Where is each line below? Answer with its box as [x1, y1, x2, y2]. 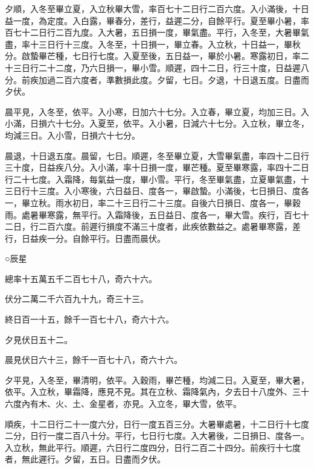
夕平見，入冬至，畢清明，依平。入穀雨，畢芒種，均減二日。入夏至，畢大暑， [5, 373, 309, 386]
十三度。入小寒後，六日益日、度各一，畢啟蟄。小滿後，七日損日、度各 [30, 184, 309, 197]
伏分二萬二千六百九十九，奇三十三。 [5, 292, 149, 305]
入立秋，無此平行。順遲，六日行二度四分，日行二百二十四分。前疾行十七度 [5, 441, 301, 453]
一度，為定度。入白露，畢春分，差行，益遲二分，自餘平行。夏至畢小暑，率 [13, 14, 309, 27]
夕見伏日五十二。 [5, 333, 72, 345]
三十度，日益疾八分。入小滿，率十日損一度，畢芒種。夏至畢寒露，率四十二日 [5, 161, 309, 174]
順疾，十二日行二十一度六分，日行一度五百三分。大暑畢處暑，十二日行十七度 [5, 417, 309, 430]
